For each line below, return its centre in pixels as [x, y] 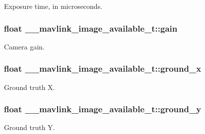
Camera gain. [24, 46]
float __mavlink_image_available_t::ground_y [103, 109]
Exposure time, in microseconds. [53, 6]
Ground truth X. [30, 87]
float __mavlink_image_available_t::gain [91, 28]
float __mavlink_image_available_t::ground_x [103, 68]
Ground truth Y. [30, 127]
